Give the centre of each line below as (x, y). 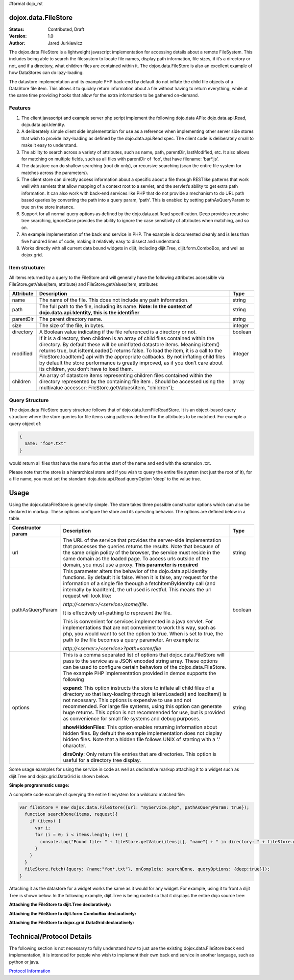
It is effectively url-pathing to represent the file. (117, 613)
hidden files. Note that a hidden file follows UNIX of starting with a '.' (142, 739)
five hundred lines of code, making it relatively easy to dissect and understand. (101, 241)
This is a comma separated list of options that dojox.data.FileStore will (144, 655)
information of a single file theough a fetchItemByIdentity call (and (139, 583)
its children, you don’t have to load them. (86, 369)
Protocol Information (30, 971)
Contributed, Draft (66, 29)
